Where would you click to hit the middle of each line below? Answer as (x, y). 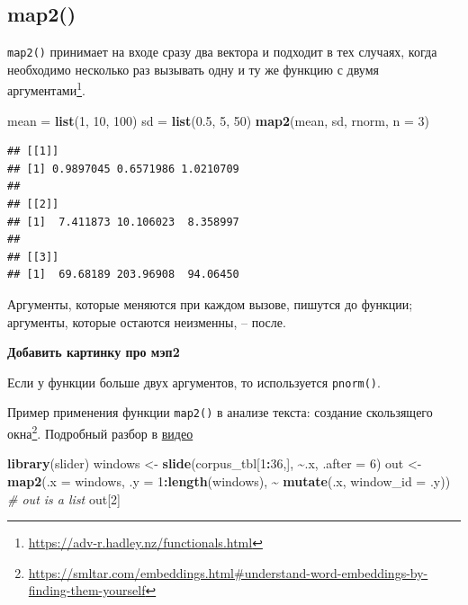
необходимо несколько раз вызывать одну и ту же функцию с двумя (193, 69)
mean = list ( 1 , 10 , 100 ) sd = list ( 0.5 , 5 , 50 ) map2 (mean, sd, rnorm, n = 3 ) (219, 120)
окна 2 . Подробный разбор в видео (100, 432)
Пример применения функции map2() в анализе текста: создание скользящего (220, 412)
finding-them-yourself (87, 590)
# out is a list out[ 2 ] (64, 498)
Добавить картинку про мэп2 (94, 352)
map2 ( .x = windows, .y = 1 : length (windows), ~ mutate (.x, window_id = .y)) (229, 480)
